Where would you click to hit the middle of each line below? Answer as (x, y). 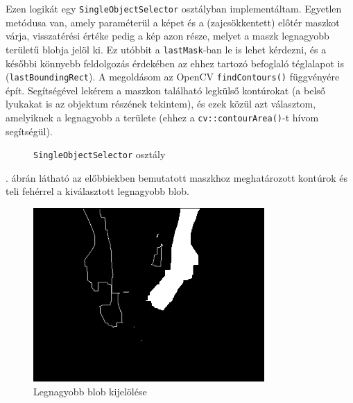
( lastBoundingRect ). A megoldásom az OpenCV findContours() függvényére (173, 77)
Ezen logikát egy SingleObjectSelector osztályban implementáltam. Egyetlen (174, 8)
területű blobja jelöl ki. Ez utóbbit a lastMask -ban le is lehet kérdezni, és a (166, 49)
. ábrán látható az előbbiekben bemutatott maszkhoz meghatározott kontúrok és (176, 177)
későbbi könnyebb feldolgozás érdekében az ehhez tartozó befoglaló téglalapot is (175, 63)
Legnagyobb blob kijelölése (90, 391)
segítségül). (29, 131)
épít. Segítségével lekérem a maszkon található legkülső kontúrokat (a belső (165, 90)
